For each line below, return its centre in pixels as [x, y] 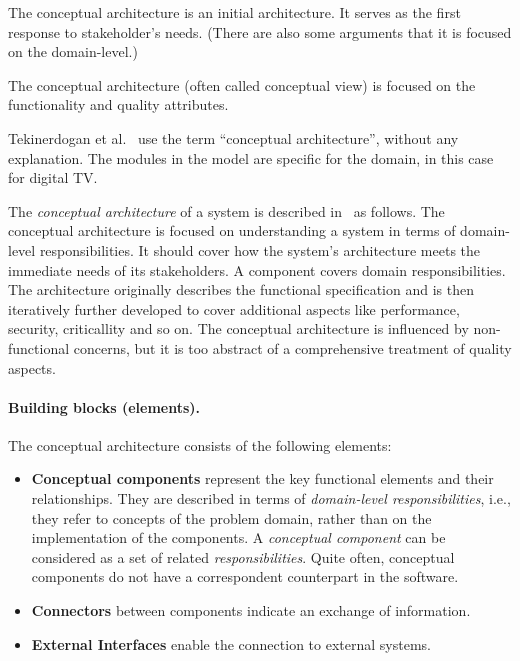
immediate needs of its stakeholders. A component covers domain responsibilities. [257, 269]
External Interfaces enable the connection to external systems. [231, 643]
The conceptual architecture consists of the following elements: [200, 444]
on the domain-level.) [73, 51]
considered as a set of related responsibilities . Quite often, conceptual [243, 556]
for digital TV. [53, 177]
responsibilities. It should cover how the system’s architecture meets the [260, 249]
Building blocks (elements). [104, 406]
